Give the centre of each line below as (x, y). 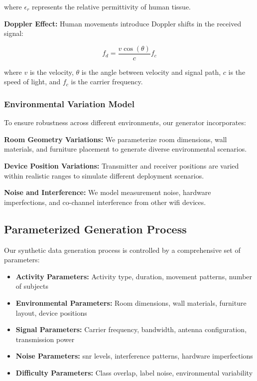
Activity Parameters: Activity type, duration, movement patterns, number (134, 276)
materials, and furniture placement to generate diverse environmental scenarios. (126, 149)
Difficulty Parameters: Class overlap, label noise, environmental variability (134, 372)
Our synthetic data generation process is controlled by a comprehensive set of (122, 250)
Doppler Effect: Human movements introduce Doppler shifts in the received (123, 23)
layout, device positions (51, 312)
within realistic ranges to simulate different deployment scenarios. (104, 175)
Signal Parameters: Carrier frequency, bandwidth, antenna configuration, (131, 329)
